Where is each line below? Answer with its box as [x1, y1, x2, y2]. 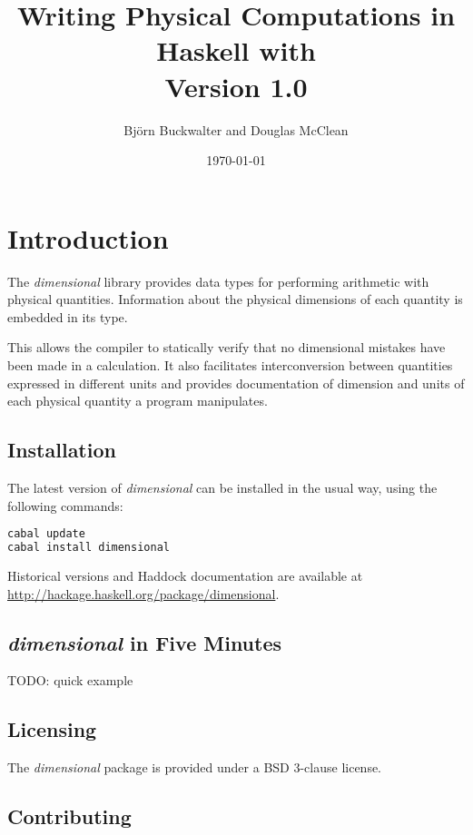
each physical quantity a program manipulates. [7, 391, 268, 410]
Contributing [7, 802, 132, 830]
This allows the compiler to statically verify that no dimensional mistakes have [7, 338, 446, 357]
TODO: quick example [7, 671, 133, 690]
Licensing [7, 715, 97, 743]
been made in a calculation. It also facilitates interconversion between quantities [7, 356, 453, 374]
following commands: [7, 496, 123, 515]
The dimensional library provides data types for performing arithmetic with [7, 271, 429, 290]
